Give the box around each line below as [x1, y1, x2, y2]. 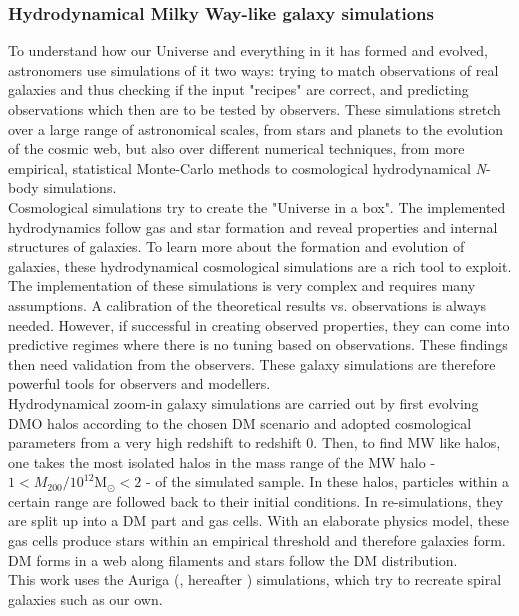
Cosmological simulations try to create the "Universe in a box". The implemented [8, 196, 506, 217]
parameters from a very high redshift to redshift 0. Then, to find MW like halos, [8, 432, 501, 453]
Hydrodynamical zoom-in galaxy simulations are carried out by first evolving [8, 392, 479, 413]
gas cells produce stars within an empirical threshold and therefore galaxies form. [8, 530, 506, 551]
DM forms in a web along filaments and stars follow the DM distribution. [8, 549, 458, 570]
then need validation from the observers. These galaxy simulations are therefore [8, 353, 496, 374]
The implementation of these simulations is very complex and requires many [8, 275, 476, 296]
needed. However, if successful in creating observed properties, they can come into [8, 314, 510, 335]
